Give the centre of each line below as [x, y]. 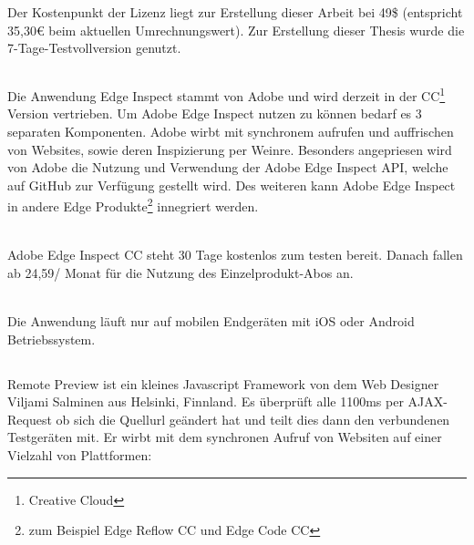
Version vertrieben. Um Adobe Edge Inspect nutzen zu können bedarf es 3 [215, 113]
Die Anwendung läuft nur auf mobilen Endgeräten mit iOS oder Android [211, 321]
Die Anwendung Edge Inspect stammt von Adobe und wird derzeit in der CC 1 [227, 94]
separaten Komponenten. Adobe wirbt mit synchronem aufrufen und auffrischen [231, 132]
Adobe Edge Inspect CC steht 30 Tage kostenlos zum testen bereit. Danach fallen [235, 255]
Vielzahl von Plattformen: [80, 454]
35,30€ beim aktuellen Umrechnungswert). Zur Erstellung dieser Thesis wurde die [236, 30]
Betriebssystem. [52, 339]
